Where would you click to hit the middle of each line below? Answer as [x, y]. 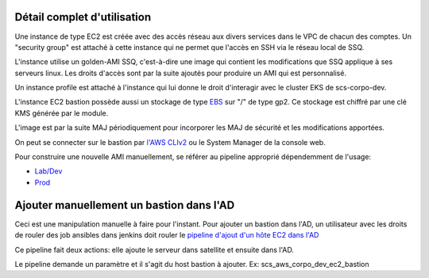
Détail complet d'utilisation [83, 17]
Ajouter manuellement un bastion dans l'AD [125, 205]
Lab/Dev [48, 171]
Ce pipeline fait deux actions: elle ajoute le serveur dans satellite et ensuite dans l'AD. [154, 249]
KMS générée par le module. [62, 113]
